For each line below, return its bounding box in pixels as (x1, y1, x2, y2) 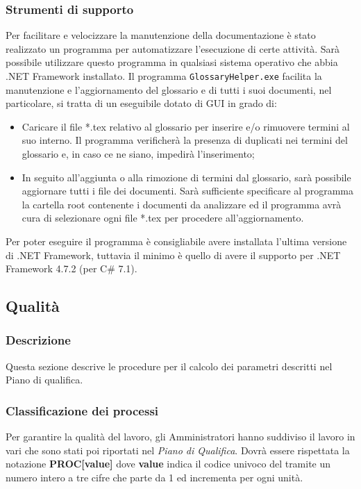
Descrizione (6, 331, 71, 349)
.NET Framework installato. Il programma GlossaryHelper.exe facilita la (6, 69, 322, 83)
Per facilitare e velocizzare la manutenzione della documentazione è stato (6, 28, 316, 42)
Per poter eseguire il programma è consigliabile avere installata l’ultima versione (6, 234, 347, 248)
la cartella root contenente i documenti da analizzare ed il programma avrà (22, 197, 342, 211)
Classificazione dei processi (6, 401, 159, 419)
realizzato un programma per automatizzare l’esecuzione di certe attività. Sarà (6, 41, 339, 56)
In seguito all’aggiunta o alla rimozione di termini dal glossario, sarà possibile (22, 169, 351, 184)
